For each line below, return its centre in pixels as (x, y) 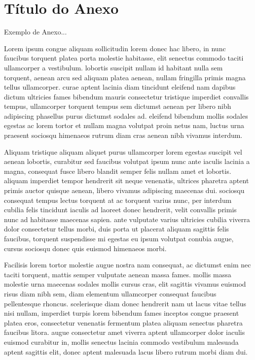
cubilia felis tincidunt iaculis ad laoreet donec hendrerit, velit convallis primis (120, 210)
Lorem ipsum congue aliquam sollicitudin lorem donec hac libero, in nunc (115, 48)
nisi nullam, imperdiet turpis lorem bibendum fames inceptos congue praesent (122, 313)
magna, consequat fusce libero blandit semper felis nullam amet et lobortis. (118, 171)
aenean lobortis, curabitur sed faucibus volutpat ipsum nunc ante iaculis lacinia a (127, 161)
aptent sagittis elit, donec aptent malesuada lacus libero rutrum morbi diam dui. (126, 351)
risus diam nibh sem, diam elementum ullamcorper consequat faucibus (110, 293)
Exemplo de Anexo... (36, 32)
